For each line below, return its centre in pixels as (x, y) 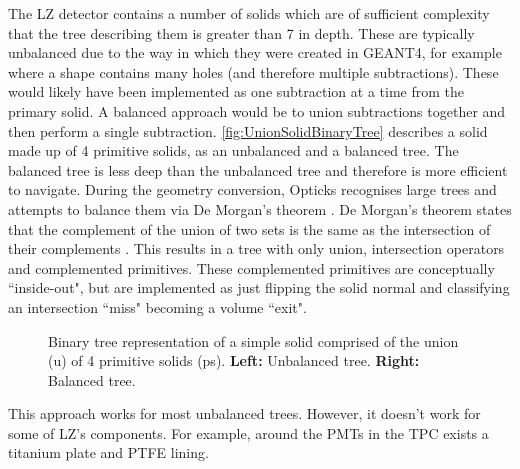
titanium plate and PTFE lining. (108, 452)
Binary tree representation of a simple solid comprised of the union (253, 340)
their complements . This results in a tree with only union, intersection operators (256, 248)
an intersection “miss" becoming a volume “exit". (157, 306)
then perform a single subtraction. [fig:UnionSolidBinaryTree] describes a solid (248, 130)
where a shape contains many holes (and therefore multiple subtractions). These (253, 71)
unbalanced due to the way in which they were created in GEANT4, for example (255, 52)
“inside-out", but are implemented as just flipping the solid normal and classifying (259, 287)
